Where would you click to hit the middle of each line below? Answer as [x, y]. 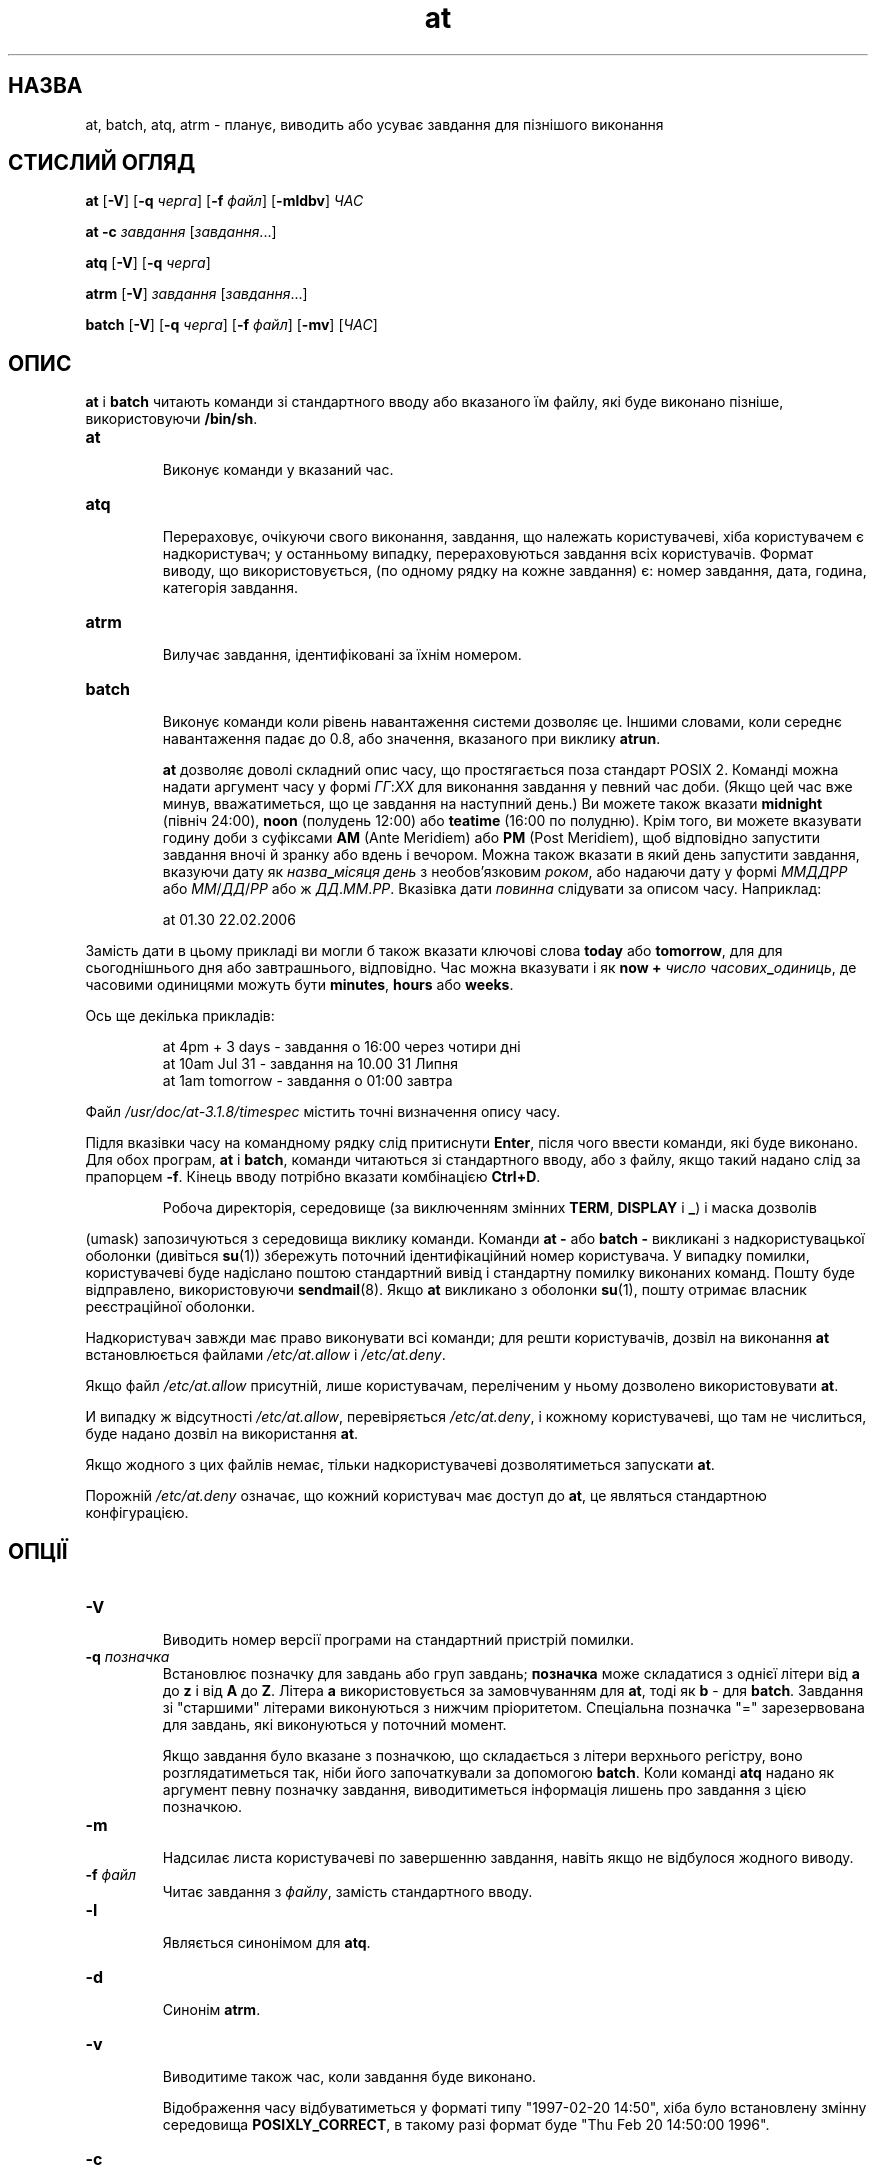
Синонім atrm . [211, 2010]
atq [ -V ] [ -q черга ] [148, 263]
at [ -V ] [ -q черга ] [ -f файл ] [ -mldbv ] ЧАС [224, 201]
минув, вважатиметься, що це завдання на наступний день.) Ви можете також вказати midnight [492, 804]
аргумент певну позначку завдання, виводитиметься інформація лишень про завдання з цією [484, 1790]
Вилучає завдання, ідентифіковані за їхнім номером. [342, 655]
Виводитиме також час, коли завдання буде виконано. [349, 2077]
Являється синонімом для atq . [266, 1943]
